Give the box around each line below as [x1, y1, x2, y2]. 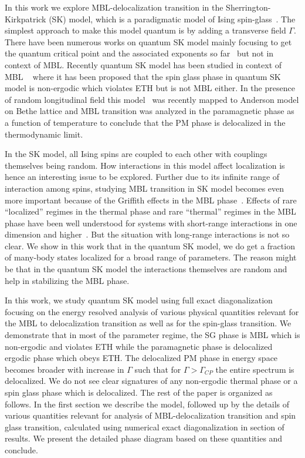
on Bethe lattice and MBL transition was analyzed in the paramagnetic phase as [5, 105, 294, 117]
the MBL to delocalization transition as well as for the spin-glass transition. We [5, 317, 292, 329]
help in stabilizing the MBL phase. [5, 274, 130, 286]
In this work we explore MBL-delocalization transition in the [5, 1, 223, 13]
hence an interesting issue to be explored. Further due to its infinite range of [5, 171, 280, 183]
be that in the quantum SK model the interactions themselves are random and [5, 263, 287, 275]
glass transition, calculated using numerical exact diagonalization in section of [5, 420, 284, 433]
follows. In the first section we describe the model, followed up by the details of [5, 397, 289, 410]
